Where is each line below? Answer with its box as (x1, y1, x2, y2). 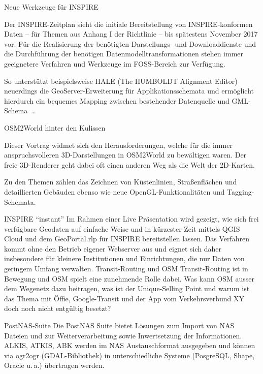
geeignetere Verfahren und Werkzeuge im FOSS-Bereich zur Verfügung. (4, 58, 225, 69)
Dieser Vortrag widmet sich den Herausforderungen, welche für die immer (4, 139, 233, 150)
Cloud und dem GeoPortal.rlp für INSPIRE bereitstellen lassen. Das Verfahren (4, 233, 250, 244)
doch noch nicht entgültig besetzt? (4, 303, 111, 314)
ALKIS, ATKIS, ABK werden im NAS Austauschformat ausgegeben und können (4, 340, 255, 351)
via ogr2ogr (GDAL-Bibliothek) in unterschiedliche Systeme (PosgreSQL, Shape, (4, 350, 255, 360)
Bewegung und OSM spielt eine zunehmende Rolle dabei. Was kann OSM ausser (4, 273, 255, 284)
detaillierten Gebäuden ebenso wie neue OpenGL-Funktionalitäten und (4, 186, 225, 197)
